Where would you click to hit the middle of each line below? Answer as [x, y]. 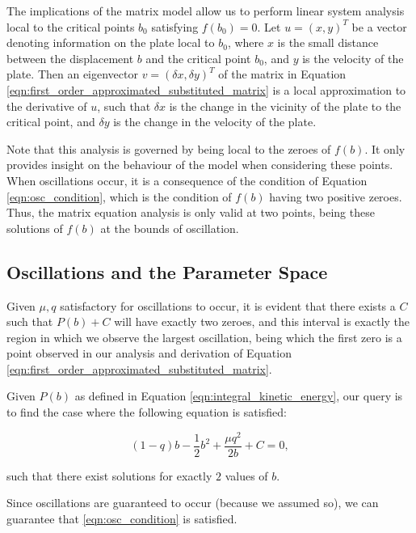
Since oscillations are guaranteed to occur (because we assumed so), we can [193, 503]
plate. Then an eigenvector [72, 74]
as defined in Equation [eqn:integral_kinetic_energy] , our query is [239, 396]
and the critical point [198, 58]
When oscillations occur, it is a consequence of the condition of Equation [187, 180]
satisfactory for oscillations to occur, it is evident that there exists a [228, 305]
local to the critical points [71, 26]
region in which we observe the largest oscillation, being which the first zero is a [204, 337]
